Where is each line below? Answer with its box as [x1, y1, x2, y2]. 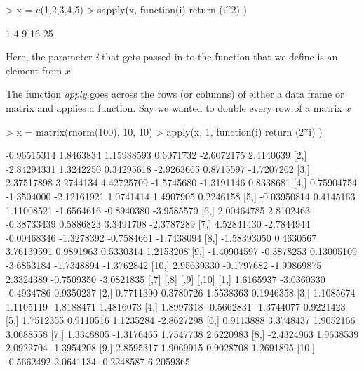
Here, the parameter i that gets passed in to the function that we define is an [6, 49, 338, 64]
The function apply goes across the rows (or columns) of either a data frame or [6, 86, 344, 101]
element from [6, 63, 62, 77]
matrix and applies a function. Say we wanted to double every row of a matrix [6, 100, 342, 115]
